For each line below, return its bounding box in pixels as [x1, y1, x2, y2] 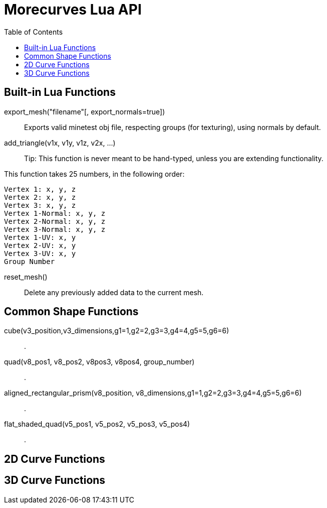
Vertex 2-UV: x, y [4, 241, 76, 249]
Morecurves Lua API [4, 1, 142, 18]
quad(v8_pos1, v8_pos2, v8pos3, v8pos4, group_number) [4, 357, 195, 366]
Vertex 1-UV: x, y [4, 233, 76, 241]
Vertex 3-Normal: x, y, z [4, 225, 106, 233]
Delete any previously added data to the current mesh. [24, 288, 204, 297]
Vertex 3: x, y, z [4, 201, 76, 209]
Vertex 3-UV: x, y [4, 249, 76, 258]
